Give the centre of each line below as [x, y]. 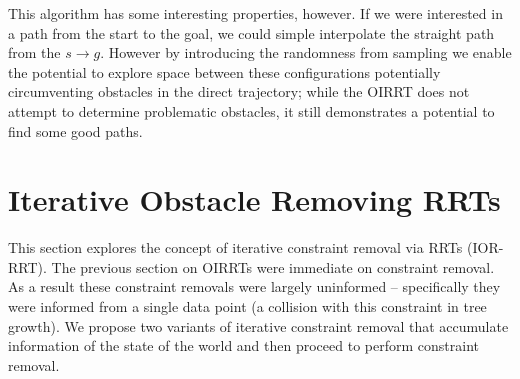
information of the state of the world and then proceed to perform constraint [243, 345]
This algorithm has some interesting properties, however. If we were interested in [255, 13]
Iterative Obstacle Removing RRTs [254, 199]
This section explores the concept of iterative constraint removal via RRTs [235, 247]
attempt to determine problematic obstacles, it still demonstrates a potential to [251, 110]
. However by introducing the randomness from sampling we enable [306, 52]
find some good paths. [75, 130]
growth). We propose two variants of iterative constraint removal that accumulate [258, 325]
